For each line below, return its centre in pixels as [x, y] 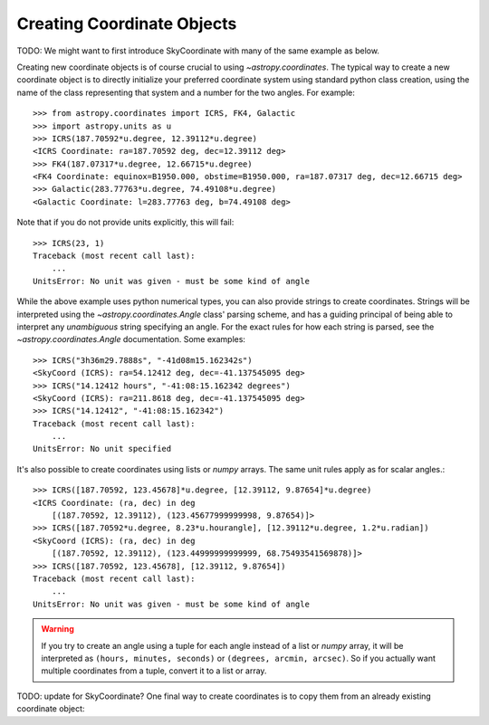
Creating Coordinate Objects [127, 24]
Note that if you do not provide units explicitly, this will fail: [125, 223]
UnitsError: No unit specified [102, 449]
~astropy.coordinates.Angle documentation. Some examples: [131, 339]
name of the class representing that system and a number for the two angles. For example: [186, 92]
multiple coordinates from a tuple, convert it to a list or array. [154, 671]
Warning [58, 629]
